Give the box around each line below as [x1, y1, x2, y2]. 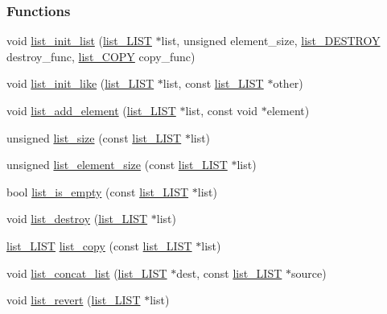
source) [291, 264, 327, 281]
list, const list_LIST [163, 75, 264, 92]
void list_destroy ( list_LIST [6, 210, 148, 227]
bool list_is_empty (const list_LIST [6, 183, 189, 200]
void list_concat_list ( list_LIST [6, 264, 167, 281]
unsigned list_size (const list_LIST [6, 129, 182, 146]
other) [273, 75, 303, 92]
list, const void [185, 102, 258, 118]
